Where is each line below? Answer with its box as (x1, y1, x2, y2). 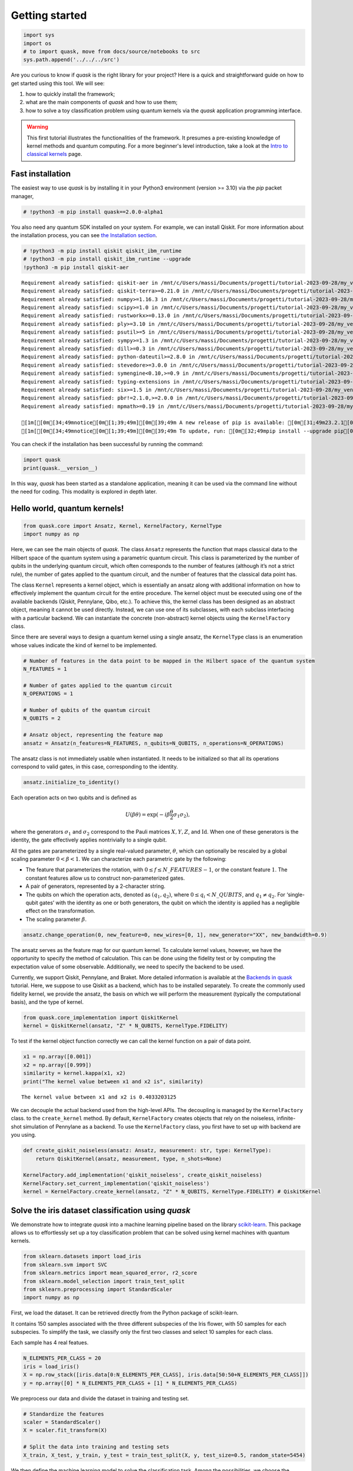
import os (23, 40, 52, 46)
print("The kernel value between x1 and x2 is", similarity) (23, 1078, 204, 1085)
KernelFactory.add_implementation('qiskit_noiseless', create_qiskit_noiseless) (23, 1172, 262, 1179)
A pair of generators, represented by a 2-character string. (25, 883, 166, 890)
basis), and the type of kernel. (11, 999, 84, 1006)
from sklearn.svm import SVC (23, 1261, 108, 1268)
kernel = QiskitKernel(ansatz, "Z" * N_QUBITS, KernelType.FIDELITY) (23, 1023, 228, 1029)
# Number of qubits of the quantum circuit (23, 707, 151, 713)
